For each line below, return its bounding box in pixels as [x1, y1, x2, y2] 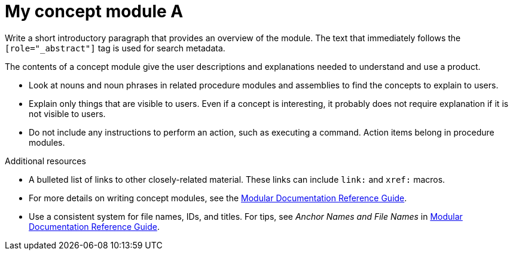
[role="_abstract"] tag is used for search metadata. [5, 42, 225, 53]
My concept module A [5, 1, 184, 21]
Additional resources [5, 155, 86, 166]
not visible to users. [29, 108, 106, 119]
